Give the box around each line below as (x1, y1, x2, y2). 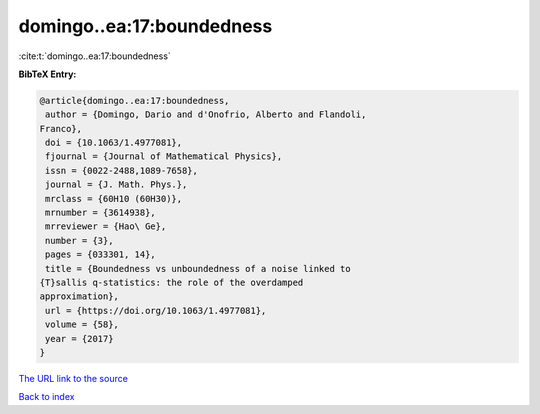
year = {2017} (45, 333, 114, 344)
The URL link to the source (18, 372, 129, 384)
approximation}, (39, 291, 120, 302)
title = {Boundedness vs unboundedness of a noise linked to (45, 263, 351, 274)
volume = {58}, (45, 319, 120, 330)
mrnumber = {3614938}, (45, 207, 157, 219)
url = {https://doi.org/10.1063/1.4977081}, (45, 305, 267, 316)
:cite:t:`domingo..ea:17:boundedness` (18, 50, 172, 62)
